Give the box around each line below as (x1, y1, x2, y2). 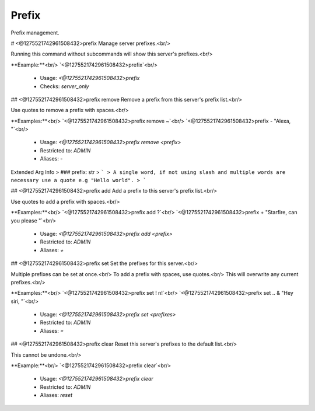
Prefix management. (10, 29, 60, 36)
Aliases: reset (40, 392, 73, 399)
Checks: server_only (40, 82, 89, 90)
